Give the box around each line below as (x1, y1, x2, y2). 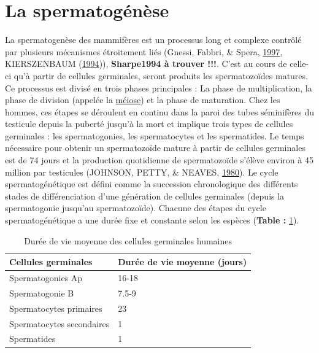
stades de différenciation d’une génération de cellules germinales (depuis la (5, 189, 285, 202)
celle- (290, 57, 309, 70)
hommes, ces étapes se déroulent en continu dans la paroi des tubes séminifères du (5, 105, 314, 118)
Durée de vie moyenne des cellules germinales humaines (24, 234, 233, 247)
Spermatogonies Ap (9, 271, 83, 284)
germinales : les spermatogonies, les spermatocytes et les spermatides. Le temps (5, 129, 304, 142)
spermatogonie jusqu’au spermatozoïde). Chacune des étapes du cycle (5, 201, 266, 214)
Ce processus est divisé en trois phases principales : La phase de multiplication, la (5, 81, 312, 94)
